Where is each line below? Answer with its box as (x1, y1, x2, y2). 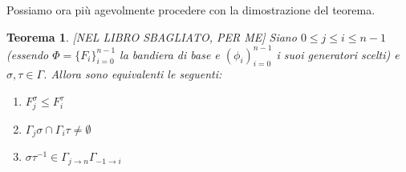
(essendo (6, 46, 49, 62)
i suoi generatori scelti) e (276, 46, 400, 62)
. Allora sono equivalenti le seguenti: (43, 66, 222, 82)
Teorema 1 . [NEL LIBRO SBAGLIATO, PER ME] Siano (6, 28, 297, 45)
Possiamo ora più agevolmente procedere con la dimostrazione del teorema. (6, 2, 376, 18)
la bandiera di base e (120, 46, 220, 62)
